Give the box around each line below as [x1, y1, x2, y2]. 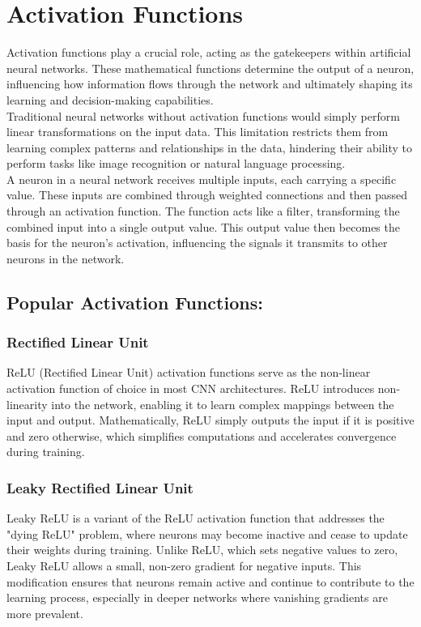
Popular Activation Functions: [6, 289, 263, 314]
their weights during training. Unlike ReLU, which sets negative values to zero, [6, 541, 398, 558]
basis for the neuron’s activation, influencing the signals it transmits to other [6, 234, 388, 251]
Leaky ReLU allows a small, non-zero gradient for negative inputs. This [6, 557, 362, 574]
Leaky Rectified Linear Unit [6, 477, 193, 497]
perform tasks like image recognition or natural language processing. [6, 155, 346, 172]
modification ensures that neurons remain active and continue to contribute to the [6, 573, 415, 590]
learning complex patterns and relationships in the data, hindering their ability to [6, 139, 413, 156]
